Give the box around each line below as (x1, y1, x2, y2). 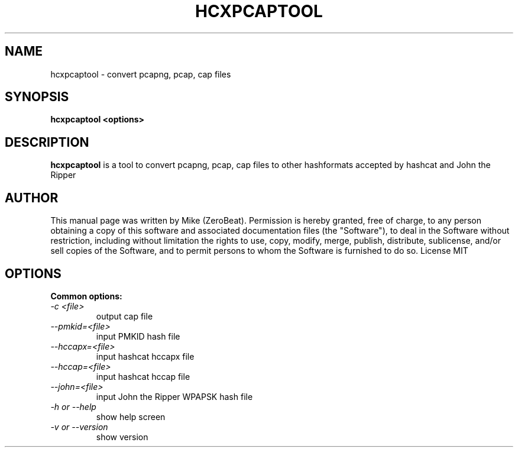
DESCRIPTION (5, 134, 89, 150)
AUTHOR (5, 190, 59, 205)
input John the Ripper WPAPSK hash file (96, 391, 253, 402)
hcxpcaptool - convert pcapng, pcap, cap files (50, 69, 231, 79)
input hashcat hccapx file (96, 351, 195, 361)
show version (96, 431, 148, 442)
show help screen (96, 411, 166, 422)
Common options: (50, 290, 122, 301)
